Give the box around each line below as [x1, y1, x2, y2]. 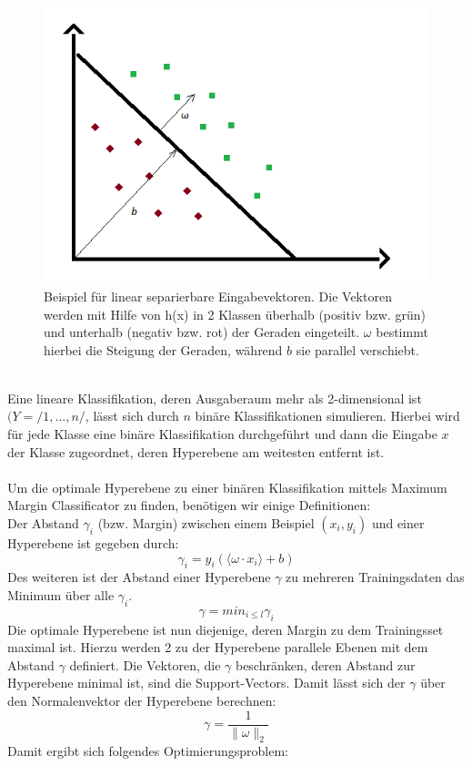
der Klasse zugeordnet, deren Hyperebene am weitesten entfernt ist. [7, 442, 385, 461]
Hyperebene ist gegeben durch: [7, 534, 179, 553]
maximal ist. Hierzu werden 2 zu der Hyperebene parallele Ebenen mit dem [7, 638, 428, 657]
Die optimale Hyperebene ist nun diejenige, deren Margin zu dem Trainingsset [7, 619, 444, 638]
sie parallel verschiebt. [296, 340, 419, 359]
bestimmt [376, 322, 428, 342]
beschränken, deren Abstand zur [235, 655, 416, 674]
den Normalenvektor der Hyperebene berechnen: [7, 690, 276, 710]
